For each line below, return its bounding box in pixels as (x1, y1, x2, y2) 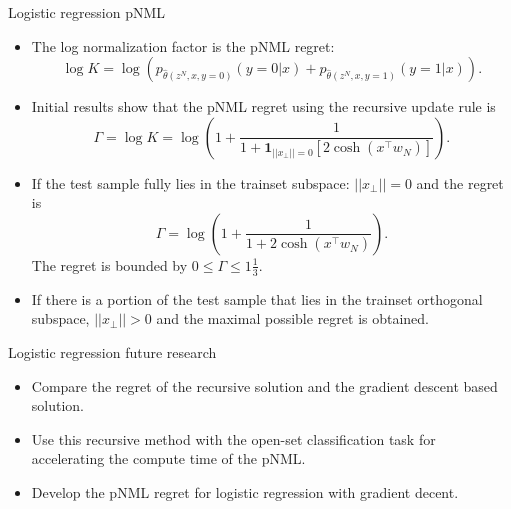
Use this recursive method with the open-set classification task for (31, 428, 436, 449)
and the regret (416, 172, 504, 193)
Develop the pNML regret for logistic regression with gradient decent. (31, 481, 459, 502)
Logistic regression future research (8, 341, 217, 362)
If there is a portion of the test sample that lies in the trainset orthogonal (31, 288, 483, 309)
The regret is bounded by (31, 254, 188, 275)
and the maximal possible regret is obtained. (156, 308, 430, 329)
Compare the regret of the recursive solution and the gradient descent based (31, 375, 498, 396)
